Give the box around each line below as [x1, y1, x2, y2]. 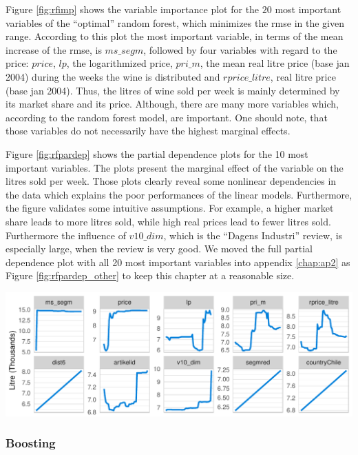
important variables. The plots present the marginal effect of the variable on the [6, 160, 344, 174]
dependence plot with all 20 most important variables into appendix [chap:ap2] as [6, 254, 350, 269]
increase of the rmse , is [6, 42, 102, 57]
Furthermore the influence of [6, 228, 126, 242]
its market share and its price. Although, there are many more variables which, [6, 97, 339, 111]
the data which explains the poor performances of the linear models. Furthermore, [6, 187, 352, 201]
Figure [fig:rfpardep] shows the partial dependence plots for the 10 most [6, 146, 308, 161]
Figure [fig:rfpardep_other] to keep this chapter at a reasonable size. [6, 268, 295, 283]
